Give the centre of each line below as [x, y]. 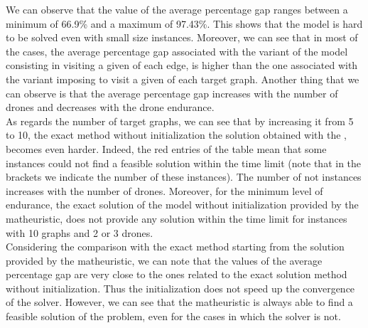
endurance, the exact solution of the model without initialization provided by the [182, 205]
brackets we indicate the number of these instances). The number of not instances [184, 177]
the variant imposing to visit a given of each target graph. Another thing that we [183, 79]
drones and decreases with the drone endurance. [110, 107]
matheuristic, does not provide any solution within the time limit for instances [177, 218]
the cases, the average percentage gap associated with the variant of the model [177, 51]
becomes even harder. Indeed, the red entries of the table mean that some [166, 148]
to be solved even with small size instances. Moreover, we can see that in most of [182, 37]
